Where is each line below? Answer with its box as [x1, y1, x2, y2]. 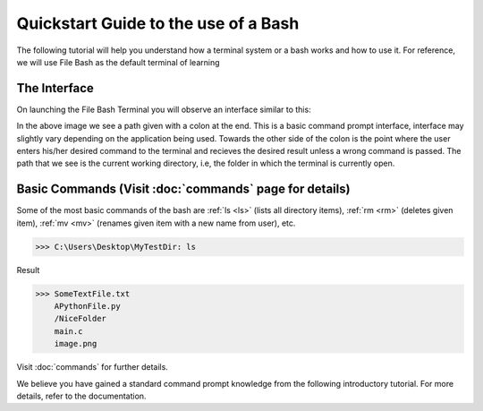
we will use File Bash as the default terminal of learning [16, 56, 220, 67]
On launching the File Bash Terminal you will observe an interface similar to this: [16, 104, 312, 115]
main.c [54, 326, 83, 336]
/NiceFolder [54, 313, 107, 324]
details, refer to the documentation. [16, 390, 147, 401]
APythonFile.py [54, 301, 121, 312]
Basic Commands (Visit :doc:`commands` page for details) [16, 182, 351, 197]
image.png [54, 338, 97, 349]
